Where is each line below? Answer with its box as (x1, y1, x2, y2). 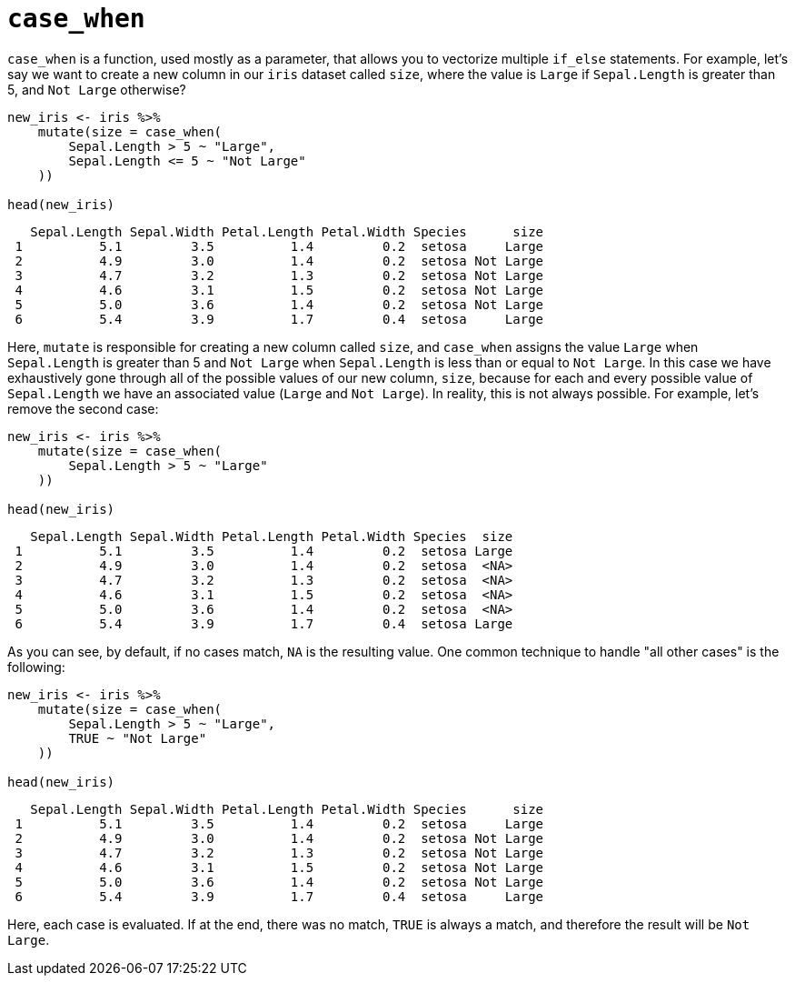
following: (7, 658, 65, 675)
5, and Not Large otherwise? (7, 81, 186, 97)
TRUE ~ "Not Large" (68, 730, 207, 746)
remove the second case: (7, 400, 159, 416)
